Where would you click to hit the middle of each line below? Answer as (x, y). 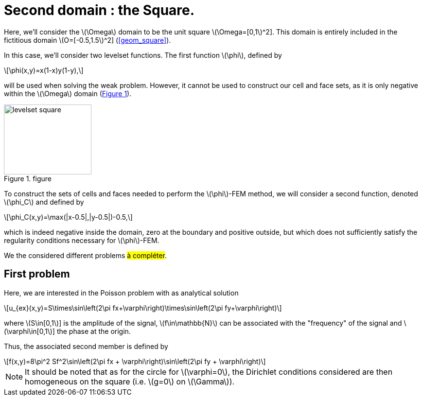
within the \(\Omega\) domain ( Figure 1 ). (68, 93)
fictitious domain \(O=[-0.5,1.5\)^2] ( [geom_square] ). (88, 40)
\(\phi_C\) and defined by (44, 202)
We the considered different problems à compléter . (85, 255)
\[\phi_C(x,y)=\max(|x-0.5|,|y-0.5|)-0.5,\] (68, 217)
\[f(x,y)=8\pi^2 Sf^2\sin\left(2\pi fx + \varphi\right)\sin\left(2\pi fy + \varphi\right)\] (135, 361)
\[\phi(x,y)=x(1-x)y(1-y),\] (44, 70)
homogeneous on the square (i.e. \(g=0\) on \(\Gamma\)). (130, 381)
